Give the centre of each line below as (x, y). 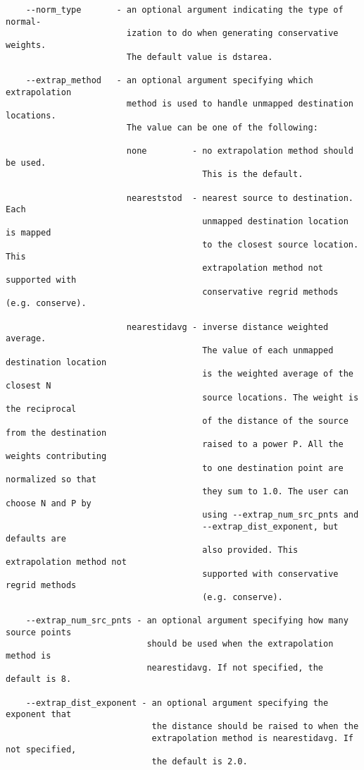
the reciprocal (41, 409)
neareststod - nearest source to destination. (240, 198)
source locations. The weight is (281, 397)
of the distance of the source (275, 421)
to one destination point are (273, 468)
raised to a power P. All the (273, 445)
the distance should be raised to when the (255, 727)
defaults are (36, 538)
